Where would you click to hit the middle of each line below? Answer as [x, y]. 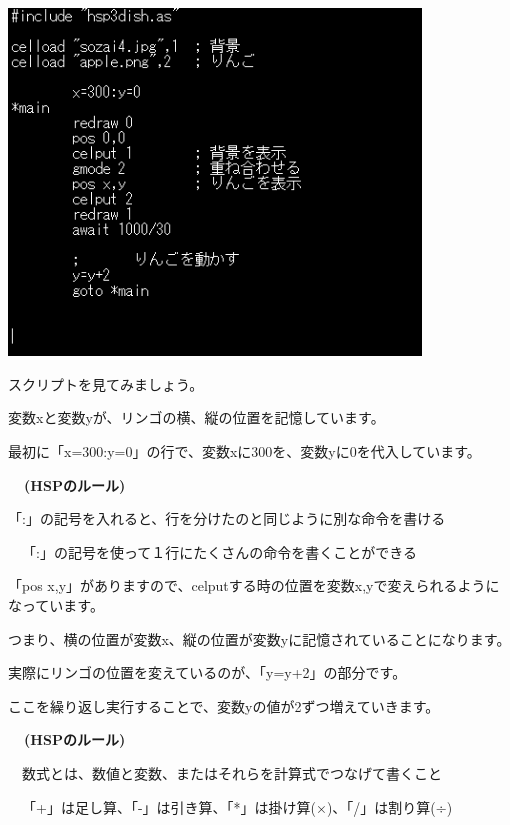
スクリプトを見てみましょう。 [106, 383]
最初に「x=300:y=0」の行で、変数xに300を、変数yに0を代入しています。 [244, 450]
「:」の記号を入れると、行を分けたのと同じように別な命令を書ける [227, 518]
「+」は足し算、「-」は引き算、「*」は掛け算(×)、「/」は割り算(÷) [237, 806]
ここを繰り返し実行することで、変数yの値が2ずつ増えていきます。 [224, 705]
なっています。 [56, 604]
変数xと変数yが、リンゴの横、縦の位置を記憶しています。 [196, 417]
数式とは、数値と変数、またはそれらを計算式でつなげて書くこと [231, 772]
